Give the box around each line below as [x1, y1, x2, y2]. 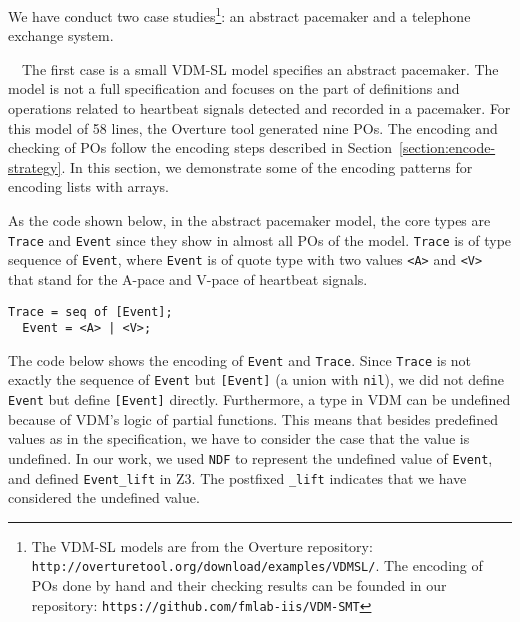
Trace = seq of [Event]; [8, 304, 173, 319]
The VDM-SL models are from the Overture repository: [31, 535, 373, 556]
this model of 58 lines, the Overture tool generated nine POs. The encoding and [8, 117, 498, 138]
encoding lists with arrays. [8, 176, 169, 197]
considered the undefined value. [8, 487, 200, 508]
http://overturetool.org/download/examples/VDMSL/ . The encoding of [31, 555, 483, 576]
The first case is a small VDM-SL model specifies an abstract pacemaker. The [21, 58, 499, 79]
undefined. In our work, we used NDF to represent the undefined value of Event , [8, 447, 493, 468]
